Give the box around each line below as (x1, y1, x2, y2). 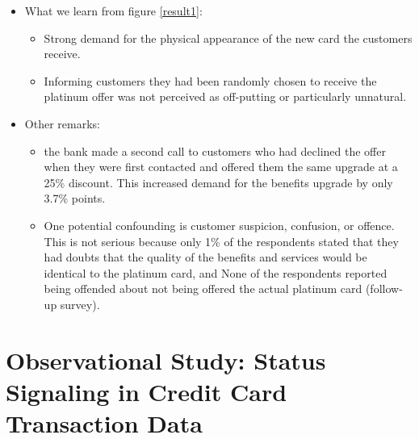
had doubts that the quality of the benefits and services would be (44, 249, 367, 265)
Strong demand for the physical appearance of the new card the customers (44, 29, 413, 46)
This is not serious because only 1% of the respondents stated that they (44, 232, 399, 249)
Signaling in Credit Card (6, 374, 287, 408)
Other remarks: (24, 115, 100, 132)
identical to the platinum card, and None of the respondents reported (44, 264, 388, 281)
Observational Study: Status (6, 343, 326, 376)
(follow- (365, 280, 403, 297)
